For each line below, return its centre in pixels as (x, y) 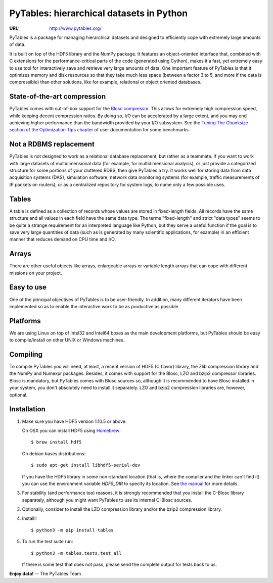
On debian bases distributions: (54, 453)
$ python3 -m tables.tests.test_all (76, 553)
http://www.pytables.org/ (75, 28)
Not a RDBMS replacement (52, 144)
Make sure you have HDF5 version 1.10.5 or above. (74, 421)
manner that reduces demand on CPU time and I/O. (63, 239)
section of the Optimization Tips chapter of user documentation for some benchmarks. (100, 130)
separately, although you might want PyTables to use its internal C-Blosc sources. (107, 500)
